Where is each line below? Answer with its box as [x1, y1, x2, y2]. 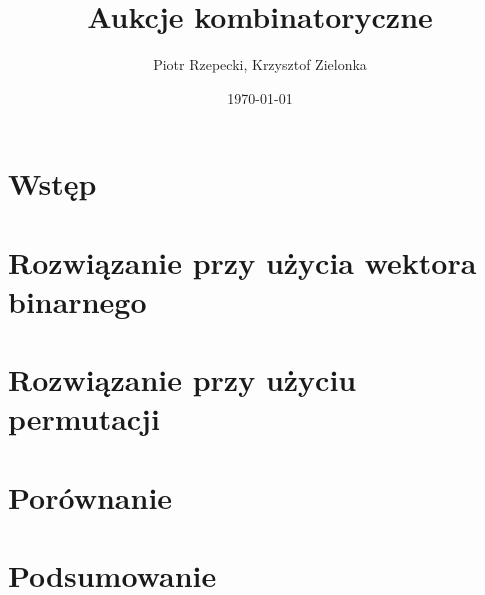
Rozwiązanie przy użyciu [8, 359, 357, 400]
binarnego [8, 280, 147, 321]
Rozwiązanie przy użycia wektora [8, 241, 477, 282]
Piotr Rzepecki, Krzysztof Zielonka [153, 54, 367, 75]
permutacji [8, 398, 160, 439]
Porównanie [8, 476, 173, 517]
